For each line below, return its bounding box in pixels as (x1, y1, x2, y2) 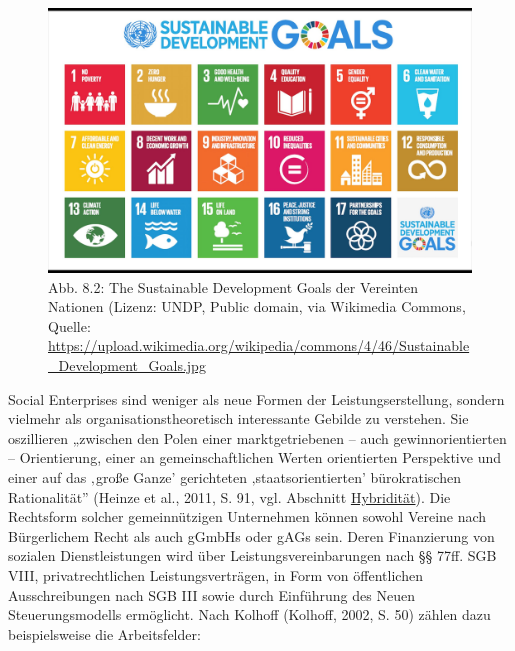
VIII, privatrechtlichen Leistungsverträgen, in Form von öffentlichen (8, 564, 423, 585)
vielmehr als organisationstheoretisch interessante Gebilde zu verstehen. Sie (8, 408, 469, 429)
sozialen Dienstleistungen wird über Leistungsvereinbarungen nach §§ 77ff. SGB (8, 545, 497, 566)
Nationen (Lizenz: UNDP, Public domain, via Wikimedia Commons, (48, 296, 466, 317)
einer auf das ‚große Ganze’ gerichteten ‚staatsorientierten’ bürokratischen (8, 466, 461, 487)
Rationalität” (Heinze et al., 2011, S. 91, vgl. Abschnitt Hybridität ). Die (8, 486, 451, 507)
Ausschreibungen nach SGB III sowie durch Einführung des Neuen (8, 584, 415, 605)
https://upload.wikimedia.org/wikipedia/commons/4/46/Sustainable (48, 335, 470, 356)
